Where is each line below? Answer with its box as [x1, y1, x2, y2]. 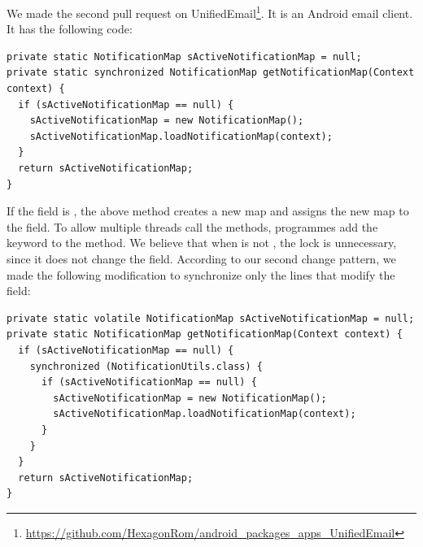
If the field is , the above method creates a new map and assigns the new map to [7, 202, 409, 219]
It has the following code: [7, 20, 133, 37]
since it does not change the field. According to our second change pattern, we [7, 250, 396, 267]
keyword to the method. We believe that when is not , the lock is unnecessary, [7, 234, 397, 251]
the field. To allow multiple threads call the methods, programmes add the [7, 218, 378, 235]
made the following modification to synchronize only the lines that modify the [7, 266, 395, 283]
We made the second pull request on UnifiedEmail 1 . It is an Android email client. [7, 2, 413, 21]
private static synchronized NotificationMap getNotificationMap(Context [7, 67, 415, 79]
